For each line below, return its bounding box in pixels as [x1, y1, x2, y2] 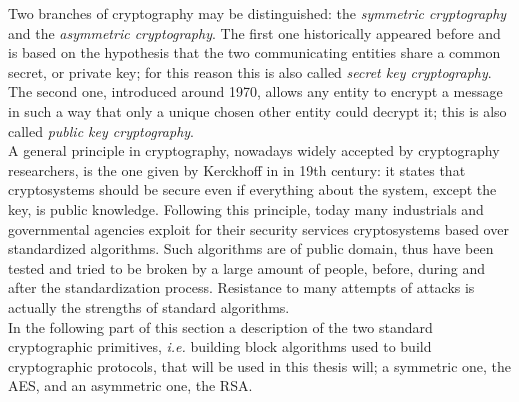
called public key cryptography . [8, 120, 195, 141]
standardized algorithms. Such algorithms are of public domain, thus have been [8, 238, 494, 259]
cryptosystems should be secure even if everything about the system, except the [8, 179, 497, 200]
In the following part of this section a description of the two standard [8, 316, 433, 337]
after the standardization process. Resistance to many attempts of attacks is [8, 277, 475, 298]
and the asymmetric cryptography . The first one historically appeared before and [8, 22, 501, 43]
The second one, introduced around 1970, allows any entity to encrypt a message [8, 81, 503, 102]
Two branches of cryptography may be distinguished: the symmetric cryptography [8, 3, 507, 23]
